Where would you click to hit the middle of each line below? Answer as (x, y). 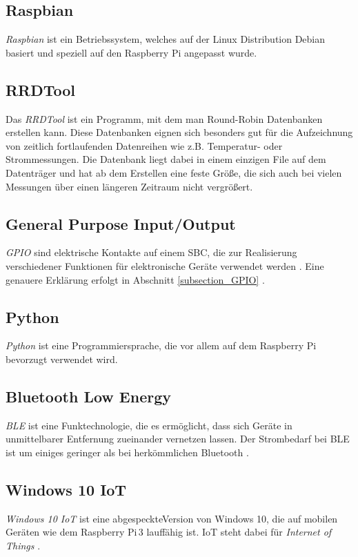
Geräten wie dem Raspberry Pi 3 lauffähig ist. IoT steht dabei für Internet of (169, 532)
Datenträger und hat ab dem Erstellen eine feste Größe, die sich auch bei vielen (174, 172)
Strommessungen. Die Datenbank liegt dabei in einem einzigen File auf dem (166, 159)
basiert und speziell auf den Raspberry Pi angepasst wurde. (131, 52)
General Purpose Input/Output (121, 223)
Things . (23, 545)
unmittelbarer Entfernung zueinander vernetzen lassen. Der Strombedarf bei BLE (178, 439)
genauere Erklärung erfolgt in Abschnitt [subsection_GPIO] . (135, 279)
